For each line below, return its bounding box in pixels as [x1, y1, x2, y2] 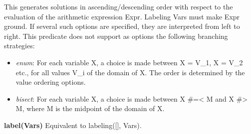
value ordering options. [15, 77, 86, 87]
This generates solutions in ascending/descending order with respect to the [4, 1, 233, 11]
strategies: [4, 40, 35, 51]
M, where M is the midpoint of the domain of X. [15, 103, 165, 114]
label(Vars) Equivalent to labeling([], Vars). [4, 120, 142, 130]
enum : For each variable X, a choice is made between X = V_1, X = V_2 [15, 57, 243, 67]
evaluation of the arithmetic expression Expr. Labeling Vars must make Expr [4, 11, 240, 21]
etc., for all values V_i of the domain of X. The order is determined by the [15, 67, 245, 77]
